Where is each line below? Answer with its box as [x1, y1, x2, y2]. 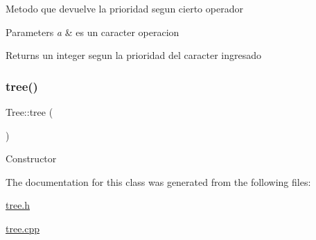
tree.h [6, 198, 30, 212]
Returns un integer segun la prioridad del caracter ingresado [6, 48, 262, 62]
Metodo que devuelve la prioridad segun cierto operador [6, 1, 243, 15]
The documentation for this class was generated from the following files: [6, 174, 311, 189]
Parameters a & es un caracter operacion [6, 24, 179, 39]
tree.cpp [6, 221, 40, 235]
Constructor [6, 151, 57, 166]
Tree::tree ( [6, 105, 53, 119]
